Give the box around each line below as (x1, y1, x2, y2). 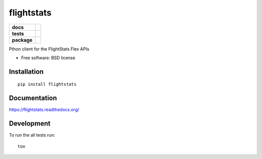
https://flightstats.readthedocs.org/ (9, 107, 80, 112)
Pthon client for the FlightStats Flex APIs (9, 46, 90, 52)
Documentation (9, 94, 57, 102)
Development (9, 119, 51, 128)
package (12, 36, 33, 43)
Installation (9, 67, 44, 76)
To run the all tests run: (9, 132, 55, 138)
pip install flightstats (17, 81, 77, 87)
